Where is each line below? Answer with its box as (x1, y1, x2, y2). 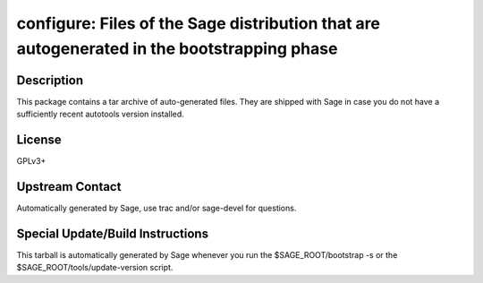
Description (16, 73, 84, 88)
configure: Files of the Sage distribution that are (16, 13, 380, 33)
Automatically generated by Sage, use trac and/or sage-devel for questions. (16, 202, 297, 214)
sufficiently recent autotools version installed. (16, 108, 185, 120)
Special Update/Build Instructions (16, 226, 209, 241)
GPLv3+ (16, 156, 47, 167)
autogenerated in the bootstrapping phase (16, 39, 338, 58)
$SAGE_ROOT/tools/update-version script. (16, 262, 174, 273)
